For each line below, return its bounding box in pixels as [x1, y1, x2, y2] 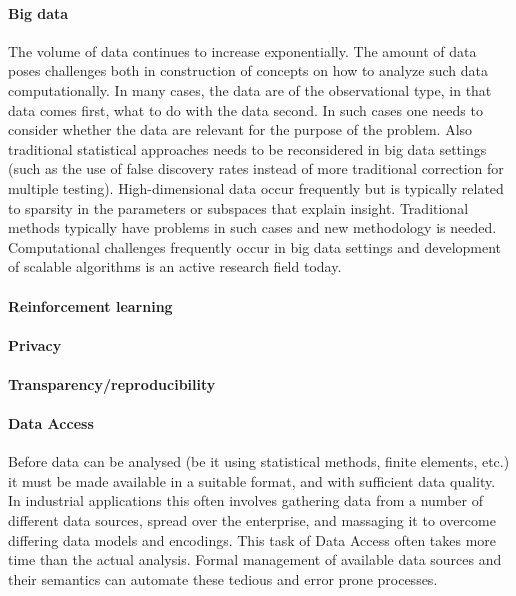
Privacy [8, 334, 62, 355]
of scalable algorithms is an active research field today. [8, 256, 342, 277]
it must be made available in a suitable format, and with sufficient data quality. [8, 470, 496, 491]
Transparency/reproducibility [8, 373, 216, 394]
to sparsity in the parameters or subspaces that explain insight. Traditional [8, 197, 469, 218]
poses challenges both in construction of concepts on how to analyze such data [8, 60, 488, 81]
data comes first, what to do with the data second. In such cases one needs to [8, 99, 483, 120]
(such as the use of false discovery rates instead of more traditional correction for [8, 158, 504, 179]
